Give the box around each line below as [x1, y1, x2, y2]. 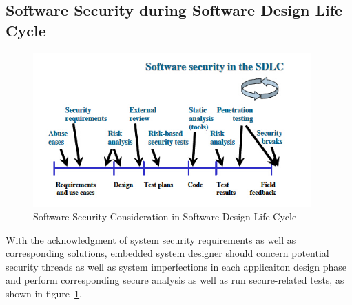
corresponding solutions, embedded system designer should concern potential [6, 246, 329, 260]
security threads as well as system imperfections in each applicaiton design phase [6, 259, 347, 273]
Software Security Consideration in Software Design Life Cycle [33, 209, 297, 224]
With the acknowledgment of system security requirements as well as [6, 232, 296, 246]
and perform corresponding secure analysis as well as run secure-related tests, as [6, 273, 344, 287]
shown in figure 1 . [6, 286, 82, 301]
